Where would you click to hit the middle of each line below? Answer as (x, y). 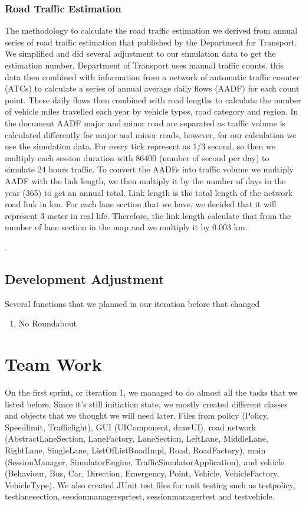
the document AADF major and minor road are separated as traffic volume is (145, 123)
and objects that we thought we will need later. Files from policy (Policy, (137, 415)
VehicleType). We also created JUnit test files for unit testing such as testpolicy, (150, 484)
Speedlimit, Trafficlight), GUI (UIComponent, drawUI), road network (131, 427)
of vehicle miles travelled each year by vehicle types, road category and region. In (152, 111)
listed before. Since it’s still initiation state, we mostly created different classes (146, 404)
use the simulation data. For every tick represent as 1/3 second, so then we (140, 146)
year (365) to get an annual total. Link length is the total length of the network (149, 192)
